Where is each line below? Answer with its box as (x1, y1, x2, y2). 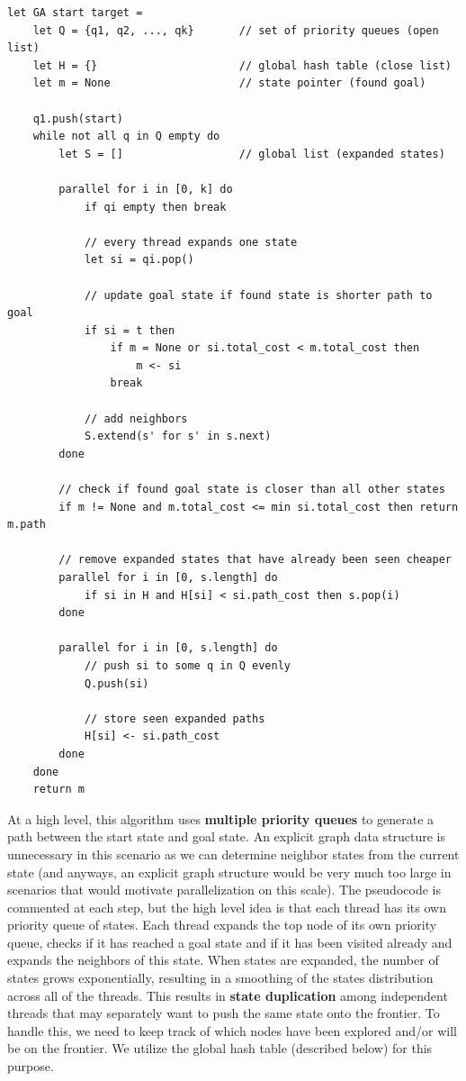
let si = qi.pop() (84, 253, 194, 267)
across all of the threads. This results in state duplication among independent (7, 986, 448, 1004)
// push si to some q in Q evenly (84, 659, 291, 672)
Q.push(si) (84, 677, 149, 690)
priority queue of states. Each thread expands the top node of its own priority (7, 915, 437, 934)
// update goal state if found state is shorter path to (84, 288, 433, 302)
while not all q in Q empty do (32, 130, 220, 143)
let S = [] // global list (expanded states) (58, 147, 445, 160)
